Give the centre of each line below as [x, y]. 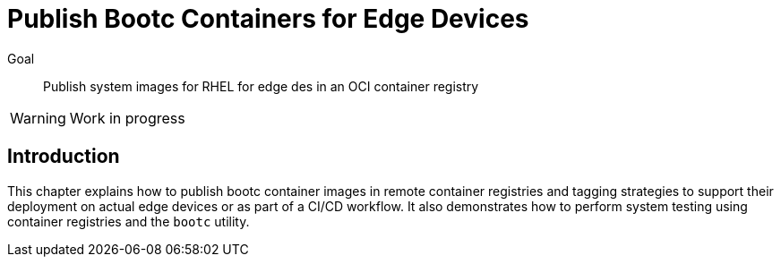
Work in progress [127, 118]
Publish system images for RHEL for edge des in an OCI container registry [261, 86]
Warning [38, 118]
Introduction [64, 157]
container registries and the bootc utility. [129, 221]
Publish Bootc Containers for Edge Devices [268, 19]
